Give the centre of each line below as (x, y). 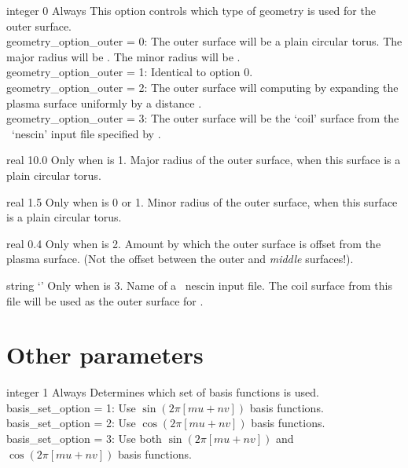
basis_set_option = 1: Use (71, 407)
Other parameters (105, 355)
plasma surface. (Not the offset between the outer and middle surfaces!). (180, 259)
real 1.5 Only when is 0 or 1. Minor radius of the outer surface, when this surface (202, 201)
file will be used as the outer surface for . (105, 300)
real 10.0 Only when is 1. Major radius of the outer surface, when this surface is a (204, 160)
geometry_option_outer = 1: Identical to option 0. (130, 72)
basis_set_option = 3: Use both (84, 438)
